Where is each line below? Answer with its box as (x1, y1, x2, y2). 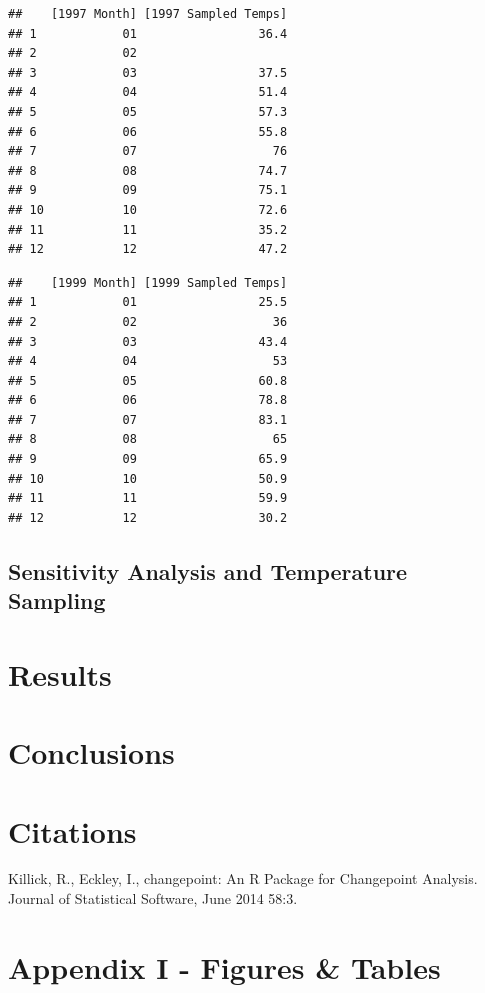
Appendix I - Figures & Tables (8, 946, 441, 987)
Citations (8, 810, 137, 851)
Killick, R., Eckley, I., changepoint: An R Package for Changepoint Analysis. (8, 868, 478, 889)
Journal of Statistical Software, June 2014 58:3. (8, 888, 298, 909)
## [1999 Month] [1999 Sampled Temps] (8, 275, 288, 290)
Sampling (8, 585, 106, 616)
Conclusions (8, 732, 175, 773)
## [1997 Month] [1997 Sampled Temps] (8, 7, 288, 21)
